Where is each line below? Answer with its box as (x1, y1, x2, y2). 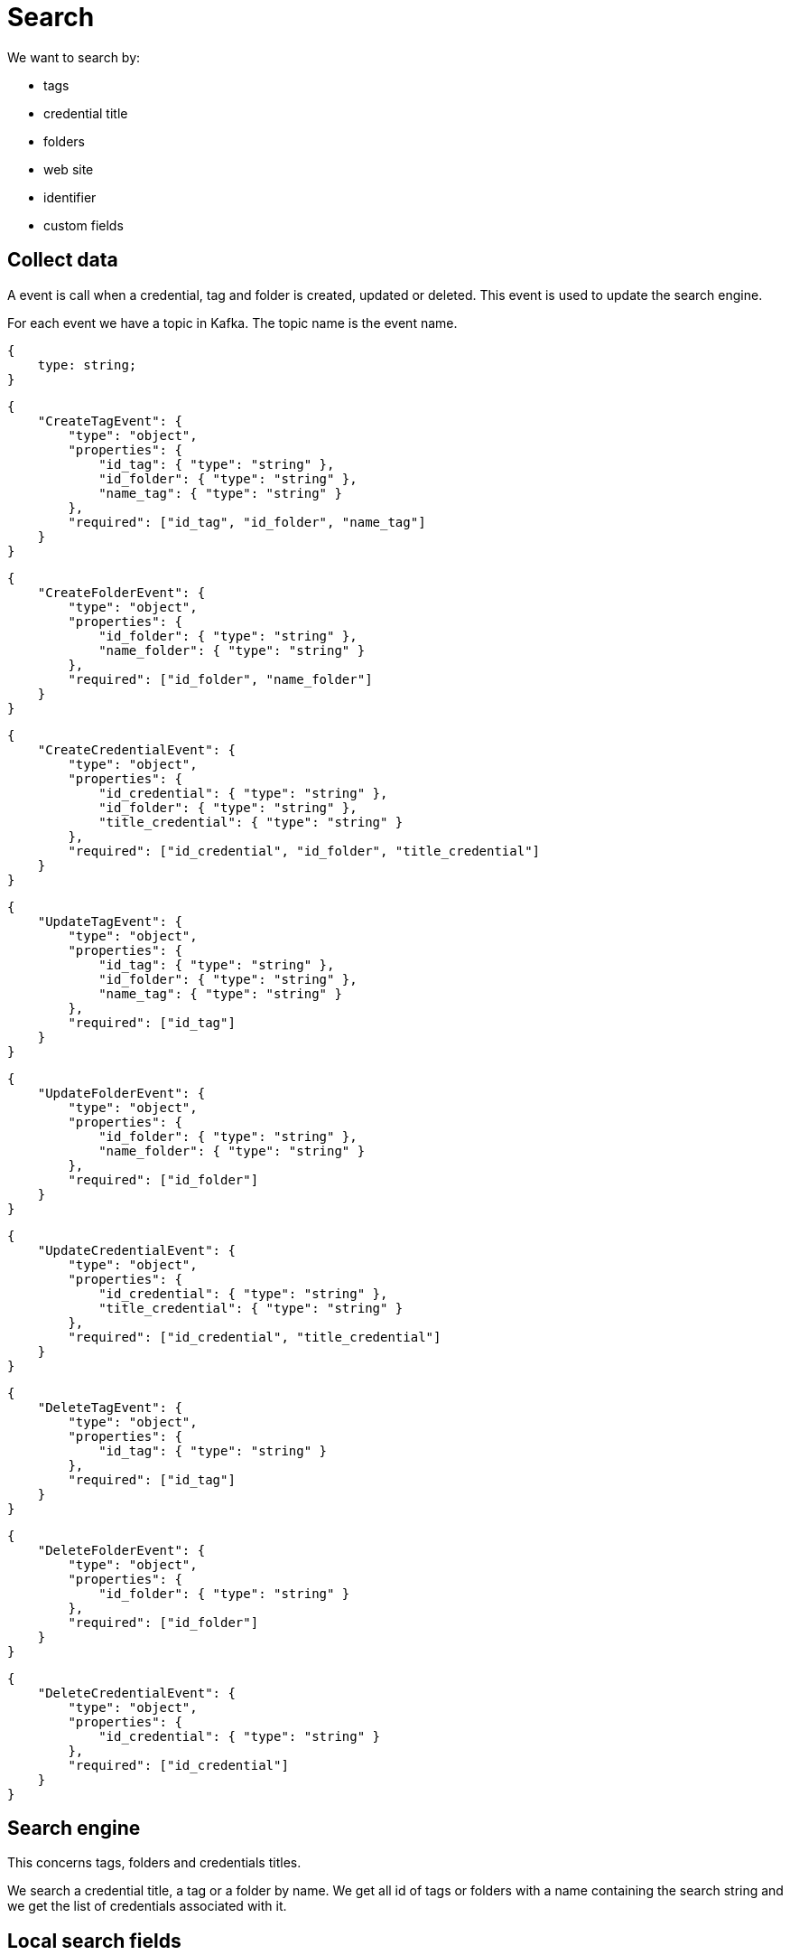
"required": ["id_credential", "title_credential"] (68, 1329, 441, 1344)
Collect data (7, 248, 118, 272)
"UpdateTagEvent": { (37, 913, 182, 929)
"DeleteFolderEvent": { (37, 1542, 206, 1557)
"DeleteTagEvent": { (37, 1399, 182, 1415)
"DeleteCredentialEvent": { (37, 1685, 236, 1700)
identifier (43, 189, 97, 205)
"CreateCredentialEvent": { (37, 742, 236, 757)
